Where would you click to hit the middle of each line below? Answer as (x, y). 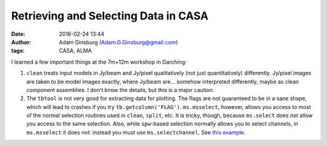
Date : (18, 34)
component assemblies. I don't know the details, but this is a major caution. (120, 90)
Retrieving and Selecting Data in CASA (110, 16)
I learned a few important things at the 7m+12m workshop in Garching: (99, 62)
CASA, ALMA (75, 51)
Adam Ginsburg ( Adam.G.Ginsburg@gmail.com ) (118, 42)
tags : (18, 51)
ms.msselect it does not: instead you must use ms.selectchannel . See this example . (136, 132)
